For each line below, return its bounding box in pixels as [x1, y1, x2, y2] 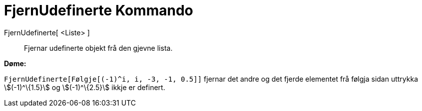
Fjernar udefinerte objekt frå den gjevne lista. [24, 43, 173, 52]
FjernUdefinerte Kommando [4, 2, 193, 19]
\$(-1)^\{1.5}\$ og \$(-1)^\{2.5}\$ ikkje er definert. [4, 83, 165, 92]
